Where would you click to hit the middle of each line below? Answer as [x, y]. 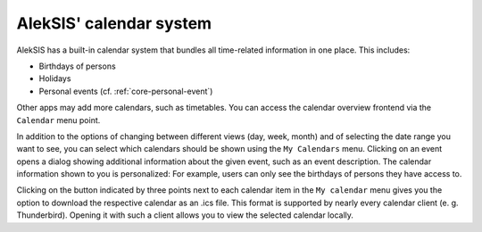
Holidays [55, 79]
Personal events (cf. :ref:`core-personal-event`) [126, 91]
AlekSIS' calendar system [114, 23]
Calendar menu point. [58, 120]
